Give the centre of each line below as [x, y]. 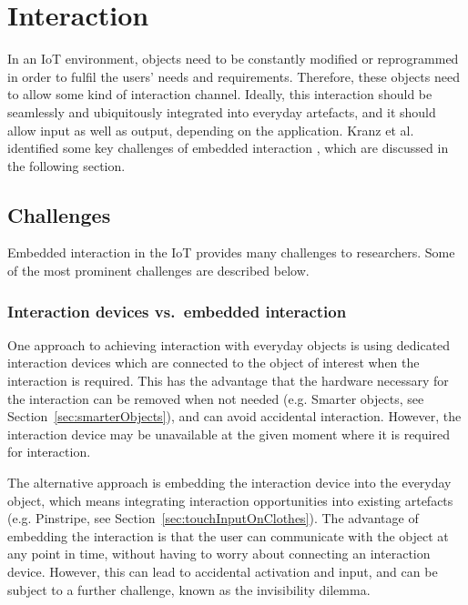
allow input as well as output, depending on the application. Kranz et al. [211, 130]
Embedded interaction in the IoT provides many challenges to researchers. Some [231, 252]
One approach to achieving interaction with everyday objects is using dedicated [229, 344]
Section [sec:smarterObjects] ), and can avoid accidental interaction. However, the [234, 416]
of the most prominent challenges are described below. [158, 271]
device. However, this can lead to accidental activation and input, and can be [223, 572]
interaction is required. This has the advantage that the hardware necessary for [228, 381]
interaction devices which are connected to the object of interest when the [214, 363]
